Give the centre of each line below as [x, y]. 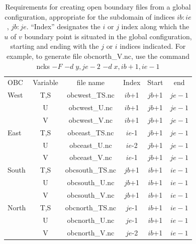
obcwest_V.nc [91, 119]
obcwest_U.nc [91, 107]
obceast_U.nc [91, 145]
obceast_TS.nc [91, 132]
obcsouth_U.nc [91, 182]
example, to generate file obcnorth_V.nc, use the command [98, 56]
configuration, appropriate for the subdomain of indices [90, 16]
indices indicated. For [153, 46]
